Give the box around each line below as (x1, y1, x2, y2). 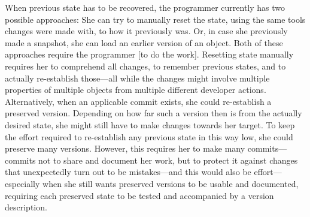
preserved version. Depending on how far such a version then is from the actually (5, 107, 302, 119)
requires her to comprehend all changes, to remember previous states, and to (5, 59, 286, 72)
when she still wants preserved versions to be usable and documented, (42, 177, 299, 189)
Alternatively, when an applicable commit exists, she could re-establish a (5, 95, 272, 107)
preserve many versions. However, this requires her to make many (5, 142, 245, 155)
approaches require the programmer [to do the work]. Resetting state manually (5, 48, 294, 61)
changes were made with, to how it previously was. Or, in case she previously (5, 25, 288, 37)
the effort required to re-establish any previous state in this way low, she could (5, 130, 293, 143)
